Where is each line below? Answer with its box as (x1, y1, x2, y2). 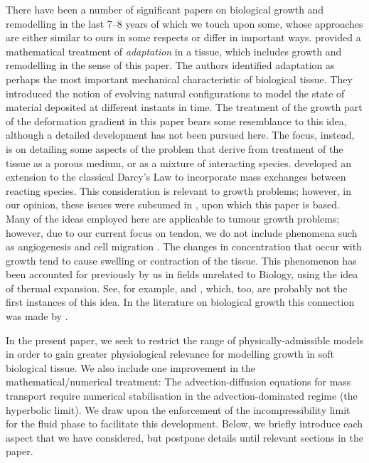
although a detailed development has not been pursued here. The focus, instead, (6, 127, 355, 142)
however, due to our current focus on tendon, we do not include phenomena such (6, 225, 358, 240)
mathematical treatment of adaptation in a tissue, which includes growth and (6, 43, 342, 58)
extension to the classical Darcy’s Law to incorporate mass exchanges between (6, 169, 346, 184)
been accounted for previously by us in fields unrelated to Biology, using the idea (6, 267, 358, 282)
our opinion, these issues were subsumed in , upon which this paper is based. (6, 197, 340, 212)
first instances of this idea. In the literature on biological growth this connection (6, 294, 355, 309)
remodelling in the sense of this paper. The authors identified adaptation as (6, 58, 335, 73)
